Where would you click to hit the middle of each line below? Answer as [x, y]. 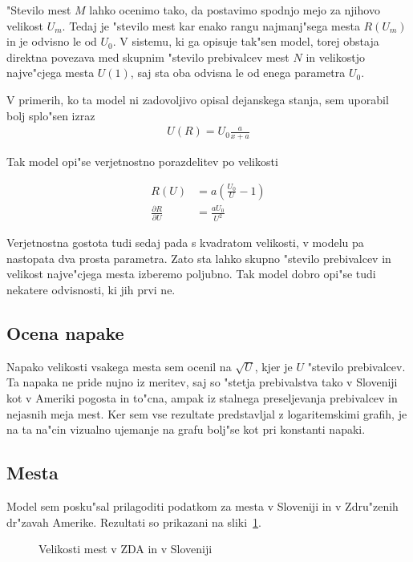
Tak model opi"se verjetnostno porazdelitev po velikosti [142, 162]
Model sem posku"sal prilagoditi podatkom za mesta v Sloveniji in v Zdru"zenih [202, 506]
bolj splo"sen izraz [51, 115]
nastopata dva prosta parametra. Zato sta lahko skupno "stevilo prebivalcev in [199, 258]
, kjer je [273, 366]
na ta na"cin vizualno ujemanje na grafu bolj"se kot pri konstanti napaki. [186, 429]
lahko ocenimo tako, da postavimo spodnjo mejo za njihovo [235, 10]
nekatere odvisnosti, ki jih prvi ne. [91, 290]
